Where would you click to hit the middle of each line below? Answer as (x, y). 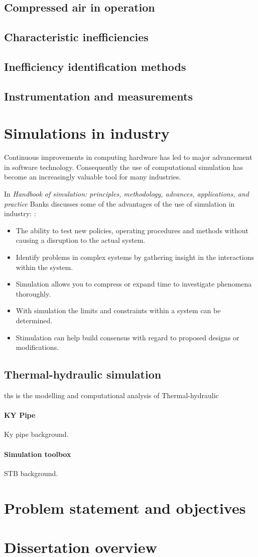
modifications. (37, 347)
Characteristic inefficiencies (76, 37)
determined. (34, 320)
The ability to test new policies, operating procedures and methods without (132, 230)
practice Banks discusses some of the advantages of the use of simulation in (119, 203)
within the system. (44, 267)
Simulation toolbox (38, 454)
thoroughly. (33, 293)
